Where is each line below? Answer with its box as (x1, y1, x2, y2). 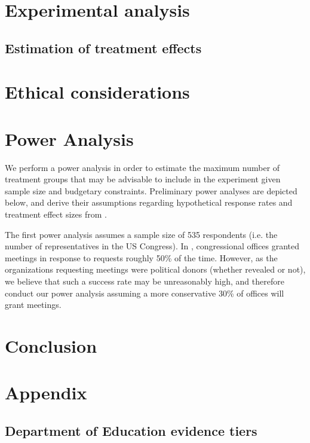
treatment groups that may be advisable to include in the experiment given (5, 173, 281, 185)
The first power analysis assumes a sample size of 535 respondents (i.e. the (5, 228, 278, 240)
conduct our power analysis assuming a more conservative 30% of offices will (5, 286, 284, 299)
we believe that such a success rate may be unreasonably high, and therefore (5, 275, 284, 287)
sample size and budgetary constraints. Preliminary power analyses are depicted (5, 184, 297, 197)
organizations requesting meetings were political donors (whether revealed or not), (5, 263, 306, 276)
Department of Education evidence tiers (5, 421, 257, 439)
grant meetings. (5, 298, 62, 311)
